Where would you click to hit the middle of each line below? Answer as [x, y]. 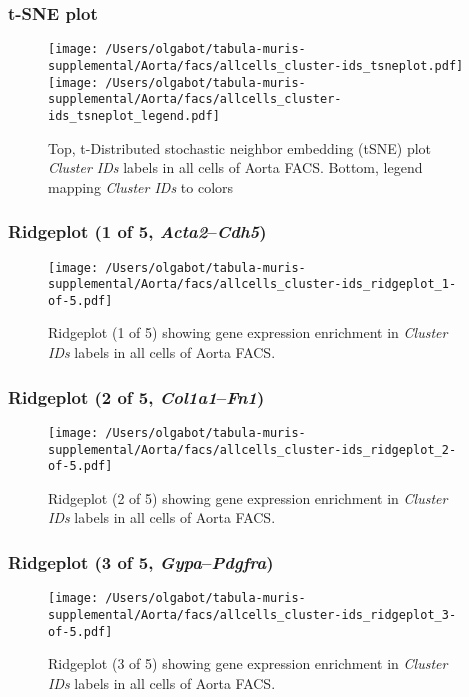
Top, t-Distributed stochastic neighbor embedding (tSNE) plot [240, 147]
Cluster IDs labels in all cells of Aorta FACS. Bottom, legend [235, 167]
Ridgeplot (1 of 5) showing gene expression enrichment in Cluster [248, 332]
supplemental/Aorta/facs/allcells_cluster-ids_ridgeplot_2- [252, 449]
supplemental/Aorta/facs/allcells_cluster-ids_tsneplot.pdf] [256, 65]
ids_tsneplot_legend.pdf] [134, 115]
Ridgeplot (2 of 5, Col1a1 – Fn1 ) [136, 396]
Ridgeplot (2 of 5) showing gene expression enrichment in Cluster [248, 497]
